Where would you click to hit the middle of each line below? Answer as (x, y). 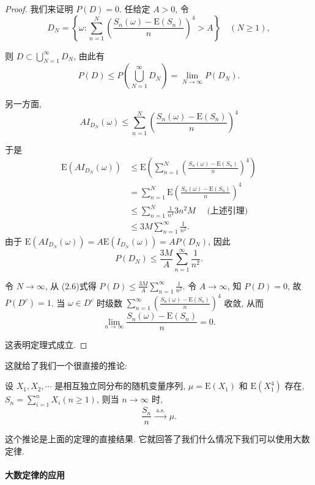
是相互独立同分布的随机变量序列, (120, 386)
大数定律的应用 (35, 474)
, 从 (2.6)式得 (71, 285)
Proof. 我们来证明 (39, 9)
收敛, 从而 (244, 302)
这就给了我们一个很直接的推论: (66, 365)
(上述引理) (228, 211)
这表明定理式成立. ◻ (46, 345)
